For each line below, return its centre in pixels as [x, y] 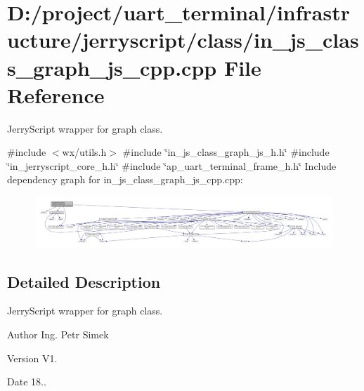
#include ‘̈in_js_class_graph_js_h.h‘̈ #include [226, 152]
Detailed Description [84, 281]
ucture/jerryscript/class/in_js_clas [183, 40]
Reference [56, 94]
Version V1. [32, 358]
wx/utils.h [84, 152]
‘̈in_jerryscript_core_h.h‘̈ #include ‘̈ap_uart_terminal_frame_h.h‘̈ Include [172, 165]
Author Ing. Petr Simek [58, 334]
